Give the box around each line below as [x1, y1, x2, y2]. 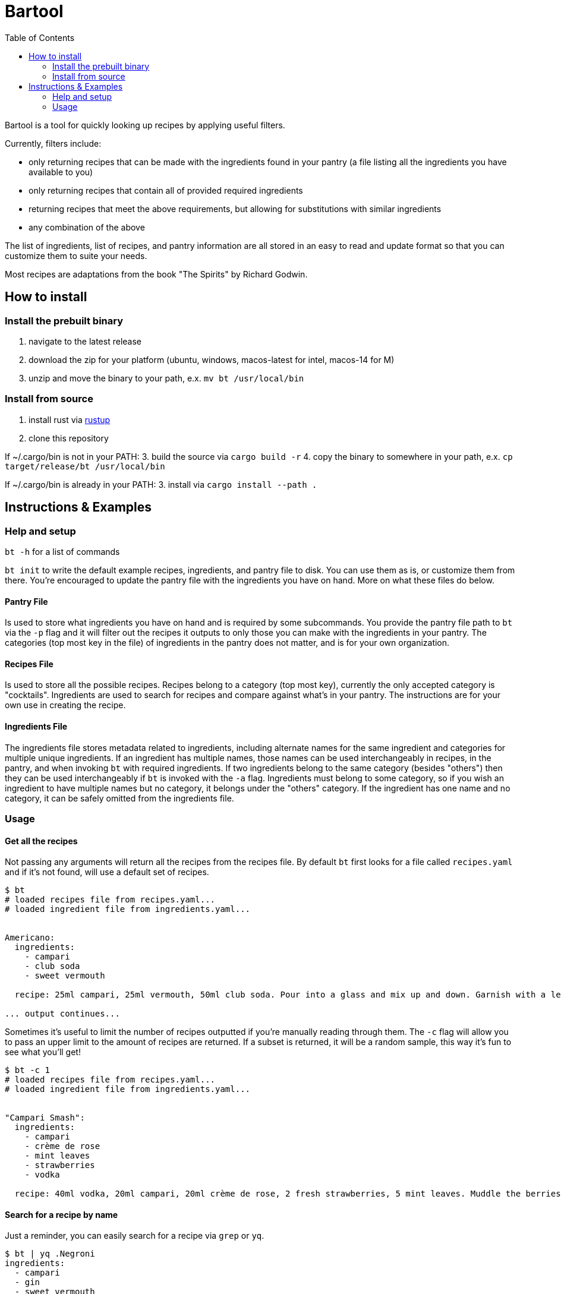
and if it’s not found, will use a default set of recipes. [5, 867, 209, 878]
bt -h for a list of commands [5, 546, 120, 557]
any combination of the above [29, 222, 145, 232]
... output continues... [5, 1009, 120, 1019]
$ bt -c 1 [5, 1065, 50, 1075]
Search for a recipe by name [5, 1209, 118, 1220]
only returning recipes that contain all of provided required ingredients [29, 185, 303, 195]
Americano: [5, 933, 55, 943]
